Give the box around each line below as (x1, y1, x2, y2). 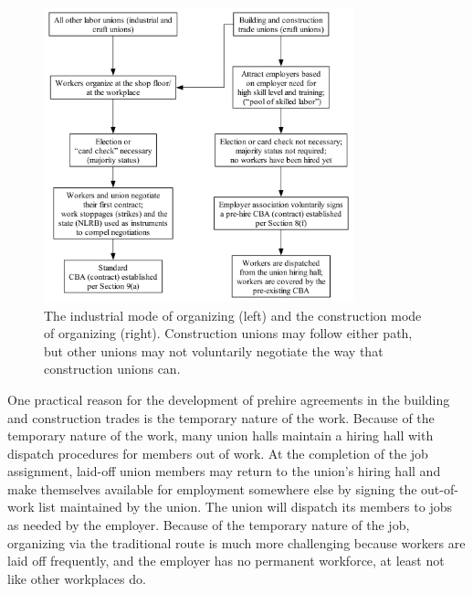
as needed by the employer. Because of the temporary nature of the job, (7, 515, 410, 535)
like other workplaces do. (7, 568, 146, 588)
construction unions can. (44, 359, 181, 378)
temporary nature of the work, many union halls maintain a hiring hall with (7, 426, 434, 445)
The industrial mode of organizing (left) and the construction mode (44, 305, 422, 324)
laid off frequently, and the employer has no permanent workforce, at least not (7, 551, 445, 570)
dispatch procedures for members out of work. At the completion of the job (7, 443, 428, 462)
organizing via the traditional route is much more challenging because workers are (7, 533, 466, 552)
